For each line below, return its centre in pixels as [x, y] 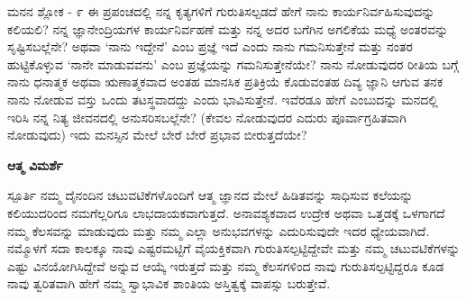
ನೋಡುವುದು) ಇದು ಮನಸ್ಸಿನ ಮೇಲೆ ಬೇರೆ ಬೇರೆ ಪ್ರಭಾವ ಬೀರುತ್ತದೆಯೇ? [157, 135]
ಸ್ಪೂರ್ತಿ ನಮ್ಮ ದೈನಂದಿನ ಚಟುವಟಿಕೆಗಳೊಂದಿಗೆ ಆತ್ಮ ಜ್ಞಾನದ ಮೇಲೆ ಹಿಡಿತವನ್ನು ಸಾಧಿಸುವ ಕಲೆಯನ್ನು [210, 195]
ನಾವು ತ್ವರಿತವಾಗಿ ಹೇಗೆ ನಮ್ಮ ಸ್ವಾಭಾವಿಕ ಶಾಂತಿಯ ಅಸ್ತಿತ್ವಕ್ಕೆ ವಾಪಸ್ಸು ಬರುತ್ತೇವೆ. [169, 283]
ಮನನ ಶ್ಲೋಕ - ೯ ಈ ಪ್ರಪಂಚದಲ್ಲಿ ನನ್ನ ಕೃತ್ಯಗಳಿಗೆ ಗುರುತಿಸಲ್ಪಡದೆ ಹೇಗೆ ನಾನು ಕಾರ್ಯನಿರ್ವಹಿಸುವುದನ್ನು [221, 11]
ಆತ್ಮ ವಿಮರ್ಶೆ [35, 164]
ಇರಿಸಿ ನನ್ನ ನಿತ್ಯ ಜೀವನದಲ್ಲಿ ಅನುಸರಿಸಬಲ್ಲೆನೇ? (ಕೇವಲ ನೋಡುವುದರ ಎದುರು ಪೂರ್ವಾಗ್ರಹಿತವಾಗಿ [207, 117]
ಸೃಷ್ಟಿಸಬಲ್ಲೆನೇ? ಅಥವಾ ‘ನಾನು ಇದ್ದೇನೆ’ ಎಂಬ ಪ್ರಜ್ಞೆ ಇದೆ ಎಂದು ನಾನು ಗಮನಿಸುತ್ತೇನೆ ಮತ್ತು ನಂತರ [210, 46]
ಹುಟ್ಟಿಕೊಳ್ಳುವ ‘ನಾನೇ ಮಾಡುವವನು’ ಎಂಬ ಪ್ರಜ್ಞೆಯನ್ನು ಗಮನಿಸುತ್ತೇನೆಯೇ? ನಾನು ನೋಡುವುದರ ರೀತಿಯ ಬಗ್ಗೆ [233, 64]
